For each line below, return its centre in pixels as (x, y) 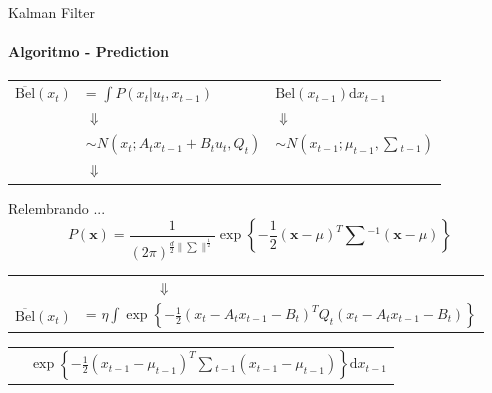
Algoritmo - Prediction (88, 51)
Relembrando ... (57, 207)
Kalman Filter (51, 12)
